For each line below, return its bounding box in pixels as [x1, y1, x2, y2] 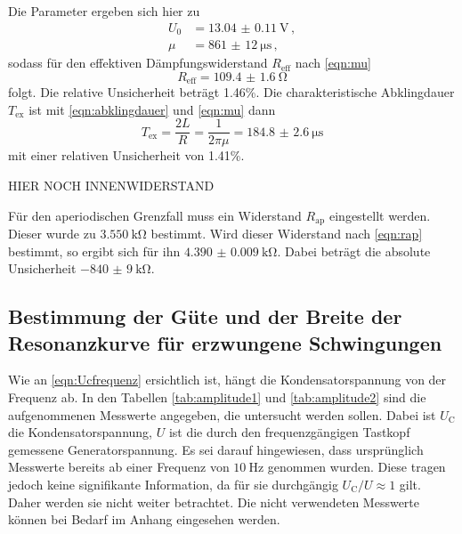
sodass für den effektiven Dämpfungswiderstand [8, 53, 268, 72]
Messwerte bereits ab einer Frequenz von [8, 457, 230, 476]
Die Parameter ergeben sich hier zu [8, 2, 200, 20]
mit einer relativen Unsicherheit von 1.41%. [8, 146, 245, 165]
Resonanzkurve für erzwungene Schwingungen [8, 328, 442, 356]
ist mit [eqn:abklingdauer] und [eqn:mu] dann [28, 100, 276, 118]
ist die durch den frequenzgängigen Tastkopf [168, 423, 410, 441]
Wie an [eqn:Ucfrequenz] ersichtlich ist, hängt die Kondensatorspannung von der [8, 370, 447, 389]
